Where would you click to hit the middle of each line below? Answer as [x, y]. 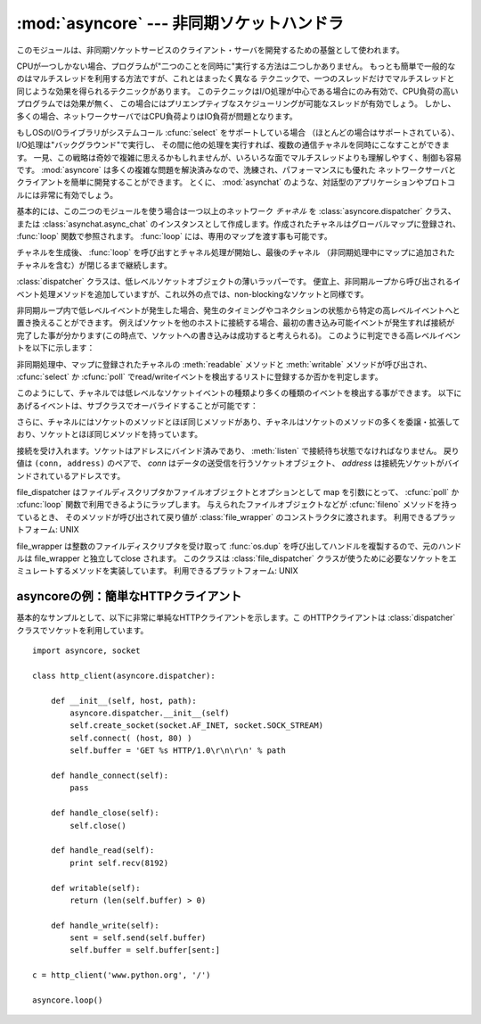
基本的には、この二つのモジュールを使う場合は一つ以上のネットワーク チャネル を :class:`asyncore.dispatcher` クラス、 [236, 211]
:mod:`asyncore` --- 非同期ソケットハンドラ [180, 23]
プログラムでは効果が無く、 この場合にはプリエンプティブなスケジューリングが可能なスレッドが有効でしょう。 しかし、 [236, 103]
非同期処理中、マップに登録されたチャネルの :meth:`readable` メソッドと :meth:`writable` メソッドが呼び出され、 [224, 364]
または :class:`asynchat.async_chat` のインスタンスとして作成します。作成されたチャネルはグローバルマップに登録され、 [239, 224]
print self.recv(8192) [119, 863]
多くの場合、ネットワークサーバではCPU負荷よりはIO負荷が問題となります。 [157, 116]
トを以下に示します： [56, 348]
